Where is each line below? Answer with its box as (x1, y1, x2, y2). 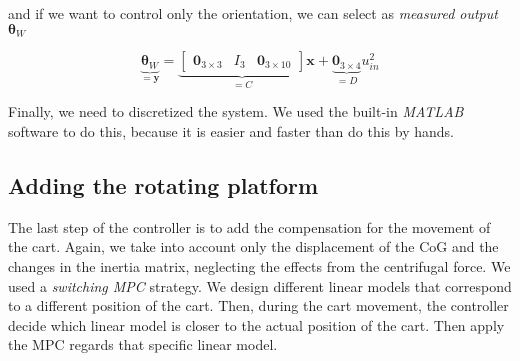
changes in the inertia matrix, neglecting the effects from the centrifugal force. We (8, 256, 511, 277)
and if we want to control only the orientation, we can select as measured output (8, 3, 498, 23)
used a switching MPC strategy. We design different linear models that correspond (8, 275, 512, 296)
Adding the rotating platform (8, 170, 319, 201)
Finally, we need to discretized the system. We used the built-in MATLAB (8, 101, 464, 122)
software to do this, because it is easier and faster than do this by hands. (8, 121, 454, 142)
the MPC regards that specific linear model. (8, 334, 278, 355)
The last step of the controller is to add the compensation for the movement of (8, 216, 491, 237)
